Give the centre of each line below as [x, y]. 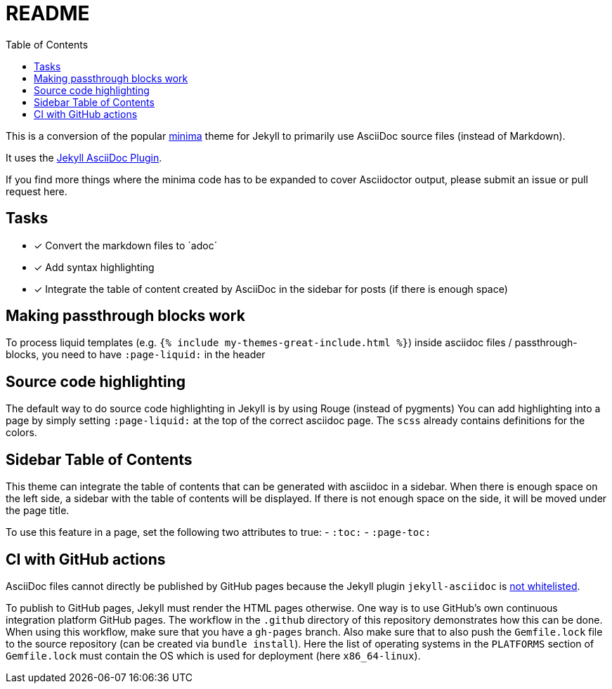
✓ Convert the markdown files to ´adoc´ [126, 245]
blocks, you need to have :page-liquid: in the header [136, 355]
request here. [37, 191]
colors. [21, 433]
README [48, 13]
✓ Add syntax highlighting [94, 267]
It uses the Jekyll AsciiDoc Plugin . [84, 157]
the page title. [38, 511]
